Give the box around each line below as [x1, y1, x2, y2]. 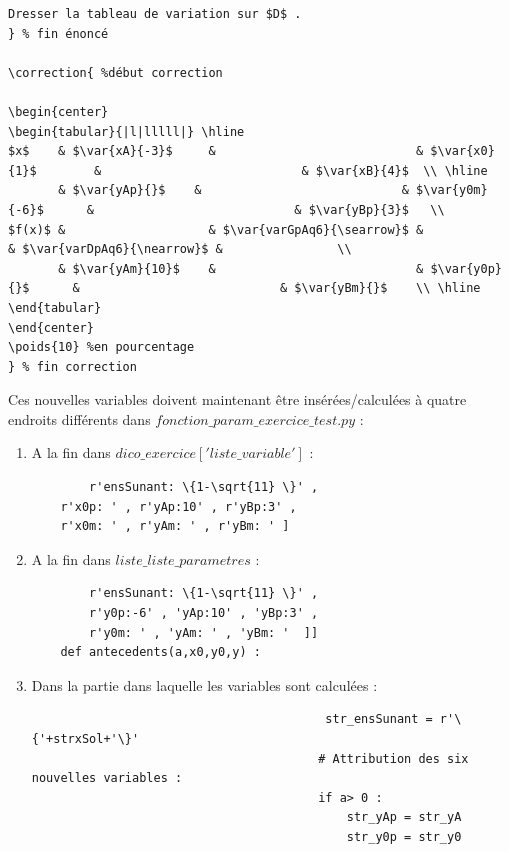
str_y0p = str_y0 [346, 829, 462, 844]
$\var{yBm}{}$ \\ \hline [294, 281, 481, 296]
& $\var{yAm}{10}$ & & [58, 261, 424, 276]
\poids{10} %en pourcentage [8, 340, 195, 355]
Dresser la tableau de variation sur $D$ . [8, 7, 302, 21]
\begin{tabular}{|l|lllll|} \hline [8, 124, 245, 139]
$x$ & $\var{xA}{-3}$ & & [8, 144, 424, 159]
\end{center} [8, 320, 94, 335]
